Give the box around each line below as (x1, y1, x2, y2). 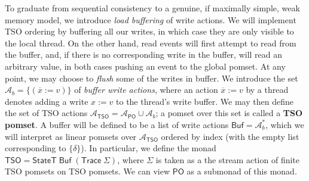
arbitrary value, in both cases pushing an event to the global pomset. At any (5, 60, 286, 72)
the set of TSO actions (5, 107, 88, 119)
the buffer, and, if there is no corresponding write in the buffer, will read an (5, 48, 283, 61)
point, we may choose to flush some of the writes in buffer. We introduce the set (5, 71, 298, 84)
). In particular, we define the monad (81, 142, 216, 154)
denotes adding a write (5, 95, 88, 107)
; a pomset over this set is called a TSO (155, 107, 303, 119)
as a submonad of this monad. (186, 165, 297, 177)
